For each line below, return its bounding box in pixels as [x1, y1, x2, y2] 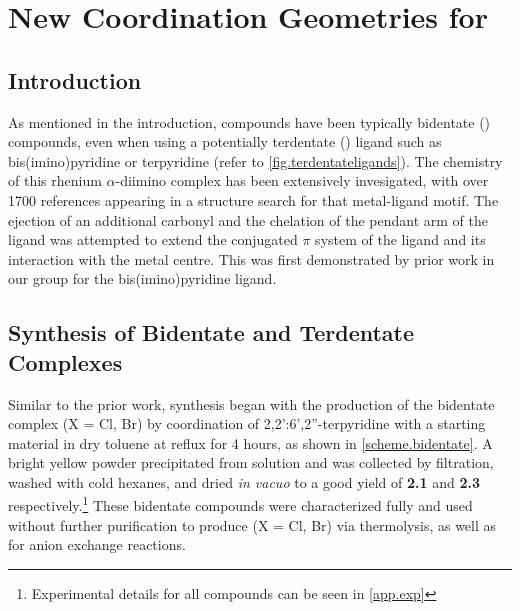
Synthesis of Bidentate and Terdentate [8, 317, 415, 348]
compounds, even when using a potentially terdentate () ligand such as [8, 131, 442, 152]
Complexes [8, 346, 123, 377]
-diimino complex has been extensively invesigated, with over [115, 170, 489, 191]
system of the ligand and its [315, 229, 486, 250]
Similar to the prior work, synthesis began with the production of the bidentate [8, 393, 495, 414]
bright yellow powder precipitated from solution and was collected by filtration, [8, 452, 494, 473]
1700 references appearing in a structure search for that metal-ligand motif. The [8, 189, 499, 210]
